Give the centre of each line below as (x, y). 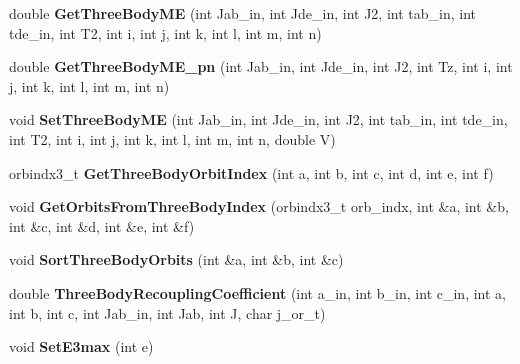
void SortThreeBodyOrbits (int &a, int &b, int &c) (176, 259)
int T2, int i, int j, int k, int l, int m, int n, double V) (172, 138)
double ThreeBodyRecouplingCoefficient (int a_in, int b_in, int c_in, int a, (257, 292)
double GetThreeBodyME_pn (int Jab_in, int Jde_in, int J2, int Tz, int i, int (261, 66)
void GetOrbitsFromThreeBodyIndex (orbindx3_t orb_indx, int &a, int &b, (259, 206)
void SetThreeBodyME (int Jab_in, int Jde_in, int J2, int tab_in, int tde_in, (258, 119)
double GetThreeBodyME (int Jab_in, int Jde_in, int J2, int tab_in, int (242, 13)
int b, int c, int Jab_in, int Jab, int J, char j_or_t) (167, 312)
